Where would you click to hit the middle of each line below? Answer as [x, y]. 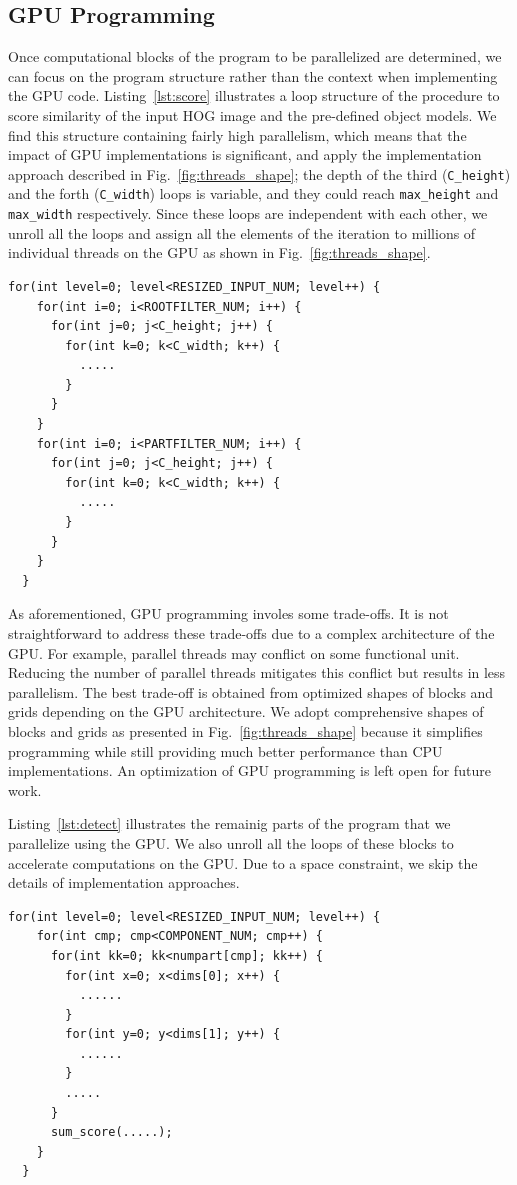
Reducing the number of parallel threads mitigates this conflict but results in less [257, 672]
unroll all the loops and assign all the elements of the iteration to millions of [242, 232]
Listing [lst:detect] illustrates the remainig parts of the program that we [229, 823]
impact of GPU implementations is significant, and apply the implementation [245, 154]
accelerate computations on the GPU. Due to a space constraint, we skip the [243, 862]
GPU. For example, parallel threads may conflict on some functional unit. [234, 652]
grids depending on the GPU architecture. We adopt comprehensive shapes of [246, 711]
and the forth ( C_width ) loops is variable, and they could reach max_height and [253, 193]
